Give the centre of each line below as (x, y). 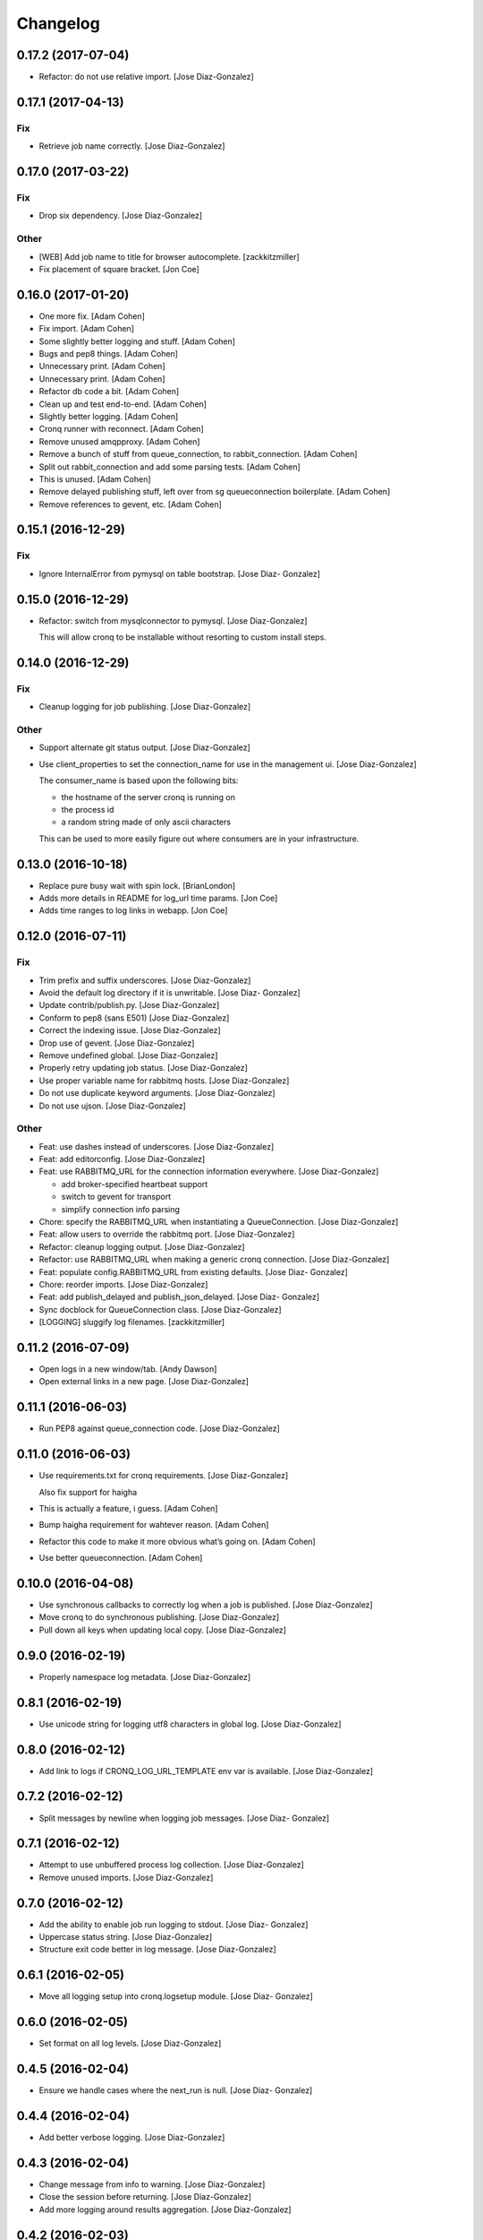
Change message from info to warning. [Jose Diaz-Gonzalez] (152, 2184)
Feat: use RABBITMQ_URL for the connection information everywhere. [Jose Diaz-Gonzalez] (209, 1172)
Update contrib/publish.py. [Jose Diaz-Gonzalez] (129, 1005)
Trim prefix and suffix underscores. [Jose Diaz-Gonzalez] (145, 980)
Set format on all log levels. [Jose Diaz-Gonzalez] (130, 2044)
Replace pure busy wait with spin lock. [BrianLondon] (137, 885)
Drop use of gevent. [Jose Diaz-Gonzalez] (117, 1043)
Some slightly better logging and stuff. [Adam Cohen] (137, 341)
